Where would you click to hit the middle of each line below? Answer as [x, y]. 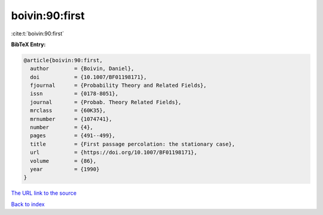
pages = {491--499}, [73, 136]
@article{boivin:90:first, [63, 60]
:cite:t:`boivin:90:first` [37, 34]
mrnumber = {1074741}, [71, 119]
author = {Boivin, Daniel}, [82, 69]
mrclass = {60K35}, [68, 110]
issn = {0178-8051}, [74, 94]
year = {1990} [65, 169]
